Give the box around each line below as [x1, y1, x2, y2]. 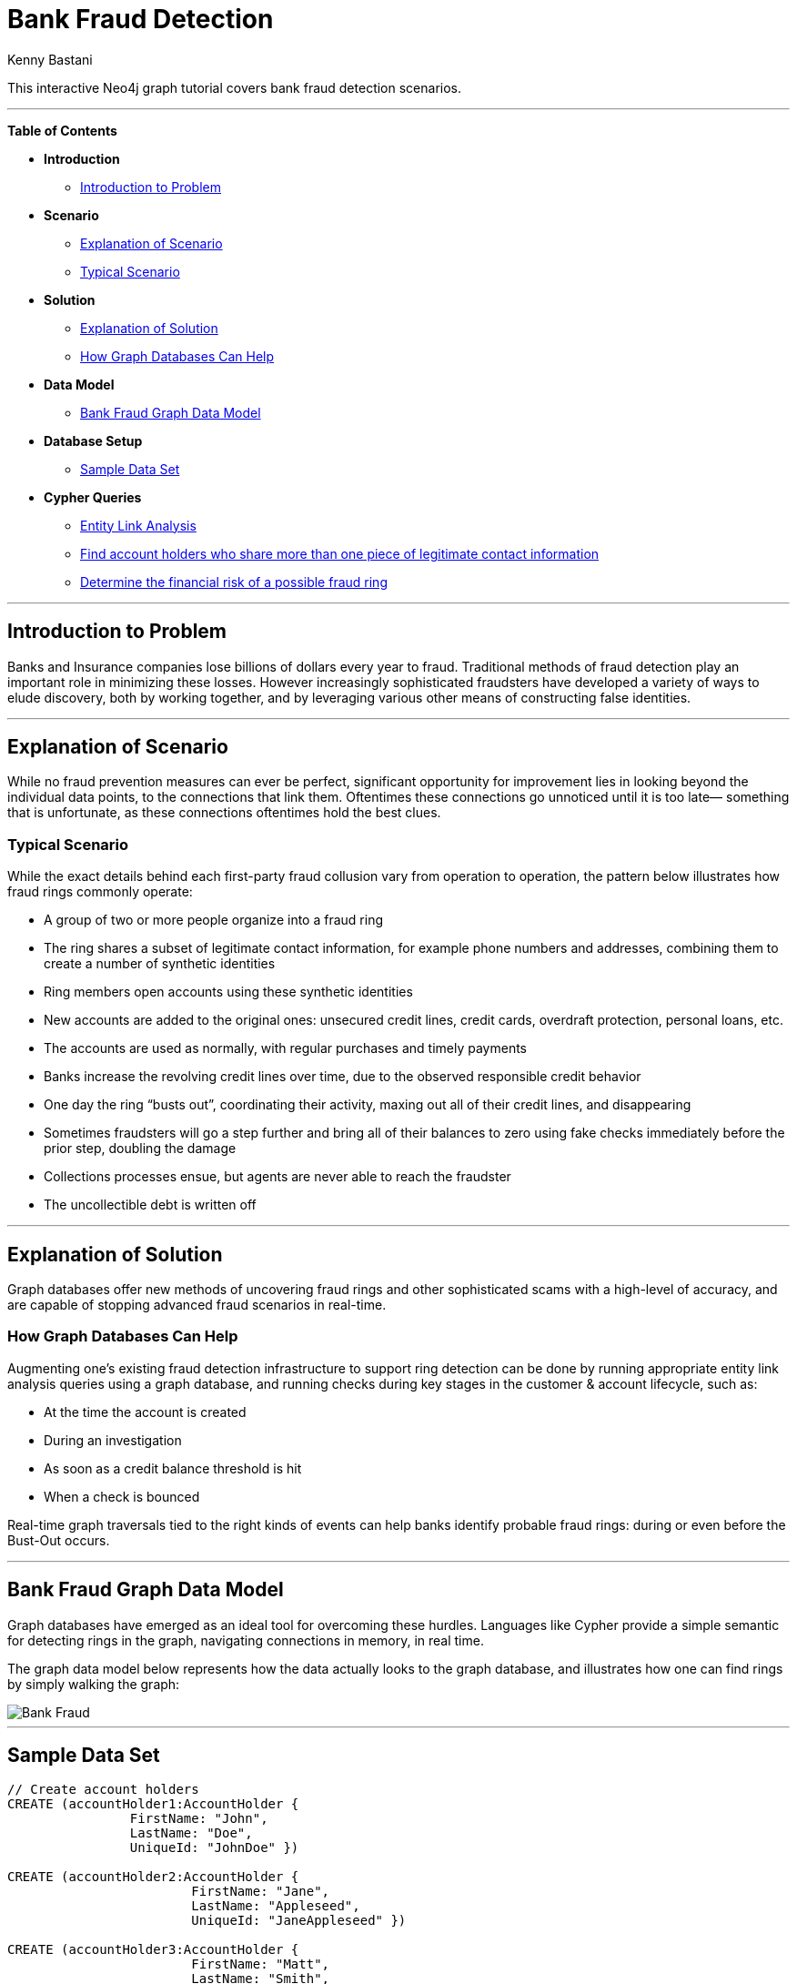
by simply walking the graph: [7, 1675, 180, 1692]
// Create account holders [7, 1782, 199, 1797]
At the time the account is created [44, 1403, 247, 1420]
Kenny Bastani [7, 51, 93, 67]
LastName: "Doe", [129, 1826, 253, 1841]
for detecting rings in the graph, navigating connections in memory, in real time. [7, 1632, 484, 1648]
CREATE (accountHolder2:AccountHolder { [7, 1869, 299, 1885]
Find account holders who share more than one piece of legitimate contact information [80, 545, 600, 562]
